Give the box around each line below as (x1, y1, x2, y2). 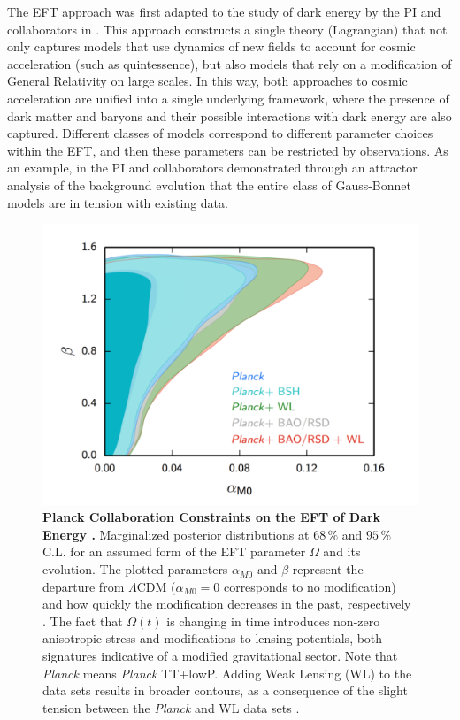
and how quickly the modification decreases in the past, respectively (42, 594, 411, 613)
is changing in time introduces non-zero (166, 611, 380, 630)
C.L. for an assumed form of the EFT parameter (42, 542, 306, 561)
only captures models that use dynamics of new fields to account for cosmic (7, 37, 416, 56)
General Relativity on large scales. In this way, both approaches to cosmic (7, 72, 408, 90)
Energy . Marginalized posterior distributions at (42, 525, 310, 543)
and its (323, 542, 361, 561)
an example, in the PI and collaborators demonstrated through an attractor (7, 158, 418, 177)
